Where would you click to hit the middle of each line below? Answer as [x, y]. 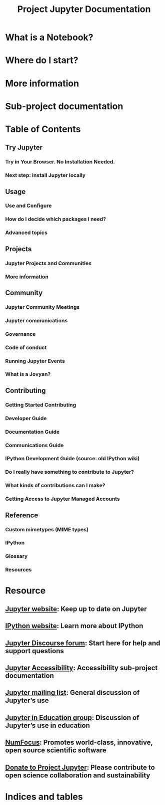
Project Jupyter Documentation [84, 9]
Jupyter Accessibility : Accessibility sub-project [81, 668]
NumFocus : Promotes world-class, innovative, [79, 743]
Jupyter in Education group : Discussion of [72, 718]
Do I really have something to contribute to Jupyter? [69, 472]
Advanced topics [26, 233]
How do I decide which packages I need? [56, 219]
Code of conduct [26, 347]
